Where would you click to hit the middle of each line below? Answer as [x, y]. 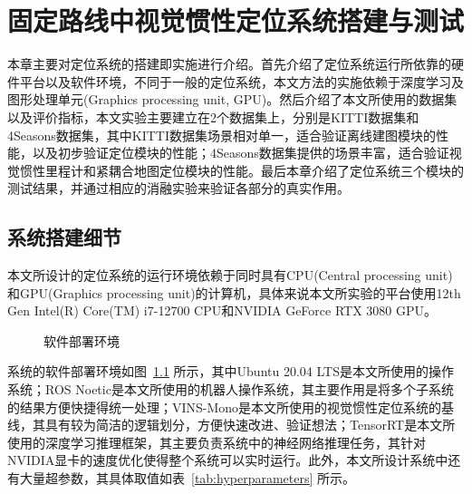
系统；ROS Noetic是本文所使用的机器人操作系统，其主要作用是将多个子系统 [231, 389]
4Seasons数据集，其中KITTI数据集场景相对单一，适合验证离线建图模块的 [222, 135]
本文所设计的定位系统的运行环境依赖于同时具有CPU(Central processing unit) [230, 275]
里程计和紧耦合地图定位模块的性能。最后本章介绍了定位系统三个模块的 [254, 170]
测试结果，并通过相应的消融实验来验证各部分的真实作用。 [178, 188]
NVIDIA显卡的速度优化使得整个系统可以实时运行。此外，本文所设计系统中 [228, 460]
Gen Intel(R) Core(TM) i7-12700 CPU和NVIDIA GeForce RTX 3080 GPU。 [222, 310]
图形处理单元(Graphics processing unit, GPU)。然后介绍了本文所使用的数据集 [232, 99]
